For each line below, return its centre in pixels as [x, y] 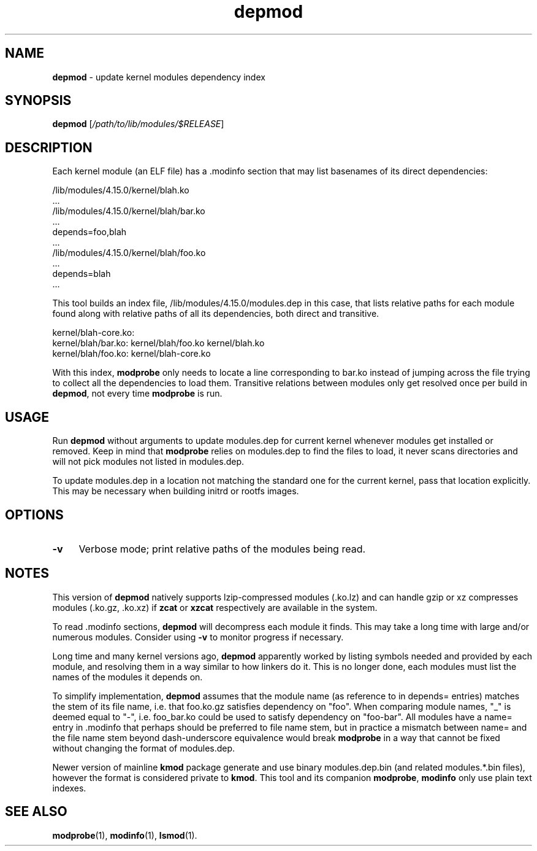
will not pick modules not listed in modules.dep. [148, 462]
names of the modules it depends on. [128, 677]
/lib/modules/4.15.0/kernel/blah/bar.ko [129, 211]
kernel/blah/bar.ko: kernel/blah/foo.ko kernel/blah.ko [158, 343]
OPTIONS [34, 515]
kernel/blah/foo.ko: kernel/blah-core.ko [131, 354]
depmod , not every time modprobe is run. [137, 394]
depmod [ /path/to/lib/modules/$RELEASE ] [138, 124]
